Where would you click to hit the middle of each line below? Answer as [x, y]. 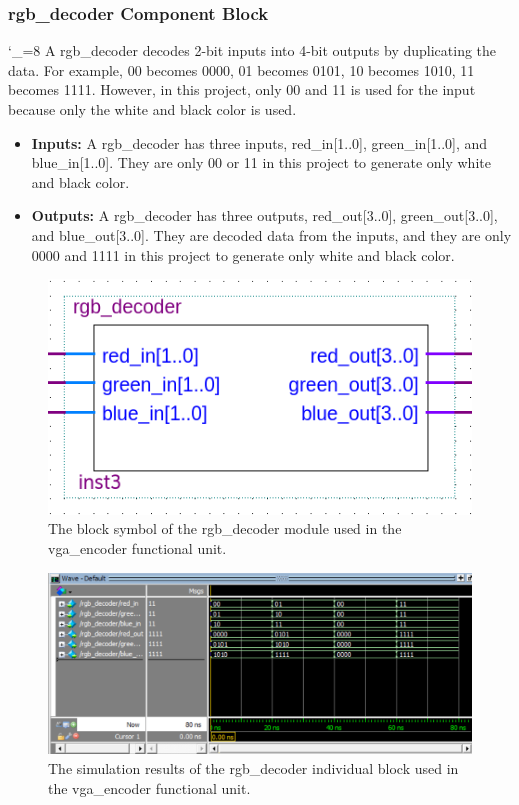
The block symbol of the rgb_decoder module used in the [225, 528]
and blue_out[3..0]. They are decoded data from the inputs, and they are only [271, 234]
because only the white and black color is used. [152, 109]
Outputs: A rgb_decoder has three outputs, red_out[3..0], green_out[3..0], [264, 215]
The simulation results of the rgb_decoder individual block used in [253, 767]
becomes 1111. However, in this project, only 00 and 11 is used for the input [242, 89]
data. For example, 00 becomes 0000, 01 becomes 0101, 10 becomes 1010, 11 [241, 69]
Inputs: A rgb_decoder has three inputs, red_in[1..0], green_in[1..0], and [259, 142]
